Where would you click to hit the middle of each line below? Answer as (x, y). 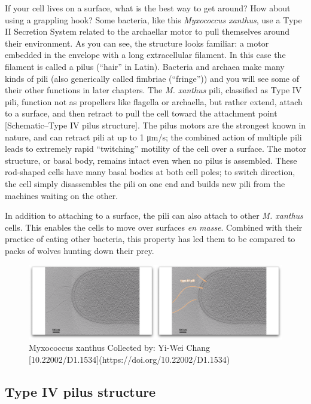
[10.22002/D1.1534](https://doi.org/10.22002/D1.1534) (129, 359)
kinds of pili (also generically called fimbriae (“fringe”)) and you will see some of (152, 78)
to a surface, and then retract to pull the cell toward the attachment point (141, 113)
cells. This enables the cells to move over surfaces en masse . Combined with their (154, 227)
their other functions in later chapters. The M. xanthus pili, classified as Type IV (153, 90)
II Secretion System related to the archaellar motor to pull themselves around (147, 31)
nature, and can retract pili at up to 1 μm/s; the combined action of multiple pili (153, 137)
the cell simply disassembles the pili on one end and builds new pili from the (145, 183)
